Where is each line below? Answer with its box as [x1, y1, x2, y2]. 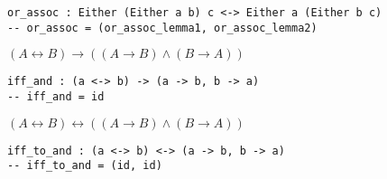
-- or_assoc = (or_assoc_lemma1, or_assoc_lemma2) [7, 21, 318, 34]
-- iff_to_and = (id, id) [7, 159, 162, 173]
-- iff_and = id [7, 89, 105, 103]
